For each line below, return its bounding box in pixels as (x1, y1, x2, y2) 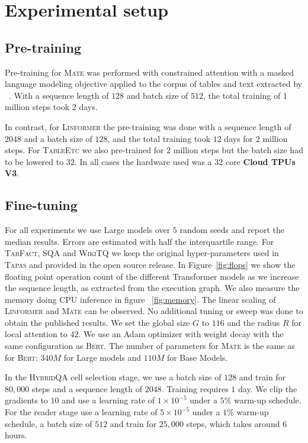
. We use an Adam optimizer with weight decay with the (78, 328, 284, 340)
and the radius (227, 316, 280, 328)
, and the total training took (107, 132, 211, 144)
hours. (5, 429, 27, 441)
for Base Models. (166, 351, 228, 363)
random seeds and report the (179, 224, 284, 236)
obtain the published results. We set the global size (5, 316, 190, 328)
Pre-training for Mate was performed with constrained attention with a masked (5, 66, 294, 78)
